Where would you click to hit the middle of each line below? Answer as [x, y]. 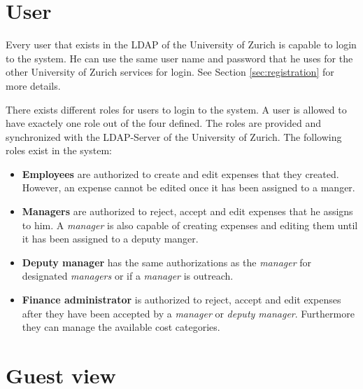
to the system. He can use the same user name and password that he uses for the [179, 58]
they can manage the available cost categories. [121, 327]
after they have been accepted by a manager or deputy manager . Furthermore [188, 313]
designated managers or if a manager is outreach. [128, 276]
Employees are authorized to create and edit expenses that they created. [180, 173]
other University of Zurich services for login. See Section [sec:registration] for [170, 72]
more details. [33, 85]
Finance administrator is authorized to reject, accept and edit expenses [181, 300]
